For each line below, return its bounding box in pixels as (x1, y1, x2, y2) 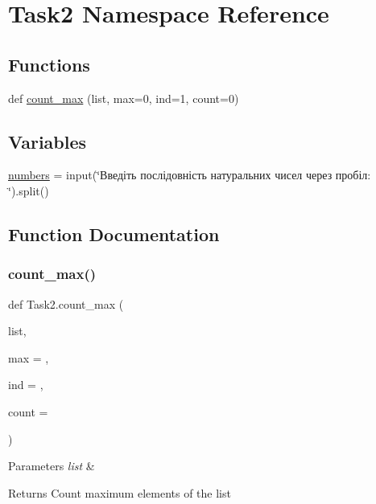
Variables (8, 129, 87, 154)
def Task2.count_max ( (8, 295, 124, 312)
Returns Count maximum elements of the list (8, 484, 231, 501)
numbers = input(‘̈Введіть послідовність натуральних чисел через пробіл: (8, 166, 371, 183)
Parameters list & (8, 457, 95, 474)
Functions (8, 51, 90, 76)
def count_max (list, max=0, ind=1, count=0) (8, 89, 239, 106)
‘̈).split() (8, 182, 49, 199)
